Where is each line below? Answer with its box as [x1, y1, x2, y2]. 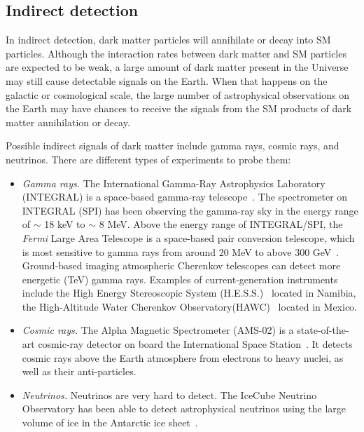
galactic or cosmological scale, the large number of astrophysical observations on [6, 87, 350, 102]
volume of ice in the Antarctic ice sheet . [22, 415, 198, 430]
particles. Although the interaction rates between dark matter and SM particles [6, 46, 346, 60]
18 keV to [44, 217, 85, 231]
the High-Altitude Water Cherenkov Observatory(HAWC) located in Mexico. [22, 299, 358, 313]
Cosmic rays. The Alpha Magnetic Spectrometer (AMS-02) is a [22, 323, 294, 337]
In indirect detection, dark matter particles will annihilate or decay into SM [6, 32, 331, 47]
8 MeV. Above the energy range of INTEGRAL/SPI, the [99, 217, 343, 231]
